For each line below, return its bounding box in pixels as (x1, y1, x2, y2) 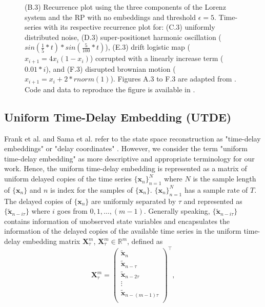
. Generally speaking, (144, 206, 210, 216)
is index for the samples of (50, 184, 133, 195)
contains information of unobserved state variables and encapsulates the (4, 215, 230, 226)
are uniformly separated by (91, 195, 176, 206)
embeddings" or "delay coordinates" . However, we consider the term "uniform (4, 143, 248, 154)
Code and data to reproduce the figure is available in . (25, 84, 195, 94)
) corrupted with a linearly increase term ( (90, 53, 223, 64)
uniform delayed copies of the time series (4, 173, 132, 184)
